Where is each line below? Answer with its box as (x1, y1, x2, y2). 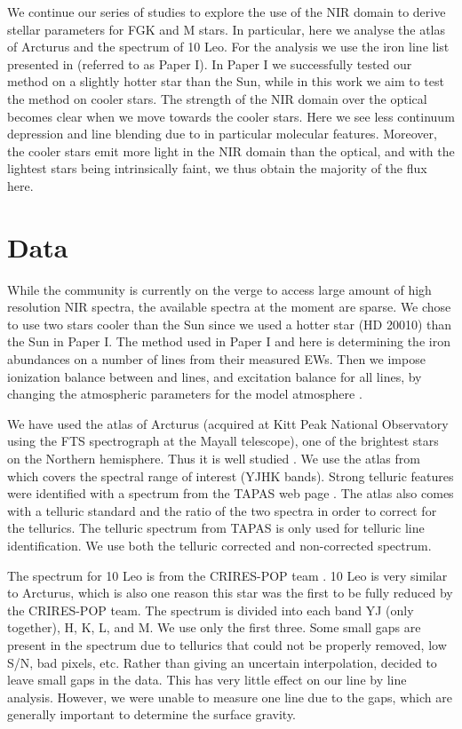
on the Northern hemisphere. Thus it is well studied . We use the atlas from (7, 449, 420, 467)
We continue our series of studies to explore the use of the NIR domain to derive (7, 3, 446, 20)
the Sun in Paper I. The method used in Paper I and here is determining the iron (7, 332, 450, 351)
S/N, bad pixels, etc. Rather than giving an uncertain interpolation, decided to (7, 653, 437, 671)
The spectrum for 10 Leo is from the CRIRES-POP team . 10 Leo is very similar (7, 566, 448, 584)
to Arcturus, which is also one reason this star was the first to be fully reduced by (7, 583, 453, 602)
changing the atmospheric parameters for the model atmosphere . (7, 384, 362, 403)
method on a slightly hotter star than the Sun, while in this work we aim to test (7, 72, 444, 91)
